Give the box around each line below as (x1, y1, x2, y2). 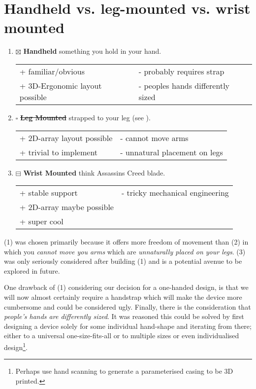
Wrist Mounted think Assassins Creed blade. (23, 167, 165, 177)
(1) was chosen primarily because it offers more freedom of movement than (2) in (4, 237, 249, 247)
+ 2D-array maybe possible (19, 201, 114, 213)
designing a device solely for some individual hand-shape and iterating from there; (4, 320, 252, 331)
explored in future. (4, 265, 60, 276)
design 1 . (4, 341, 28, 352)
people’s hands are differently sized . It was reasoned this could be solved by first (4, 311, 244, 321)
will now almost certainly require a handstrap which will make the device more (4, 292, 242, 302)
